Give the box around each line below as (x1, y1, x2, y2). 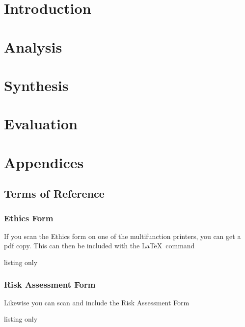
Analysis (4, 36, 62, 57)
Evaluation (4, 114, 78, 134)
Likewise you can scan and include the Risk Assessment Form (4, 297, 190, 307)
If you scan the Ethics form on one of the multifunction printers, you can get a (4, 231, 241, 241)
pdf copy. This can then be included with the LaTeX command (4, 240, 195, 251)
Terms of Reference (4, 186, 105, 201)
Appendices (4, 152, 84, 172)
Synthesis (4, 75, 69, 95)
